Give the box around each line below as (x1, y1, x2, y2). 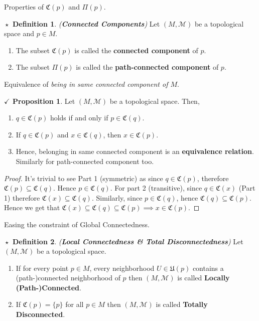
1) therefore (4, 192, 40, 203)
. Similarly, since (91, 192, 143, 203)
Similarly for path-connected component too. (16, 155, 154, 166)
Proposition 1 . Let (13, 95, 75, 106)
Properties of (4, 2, 44, 12)
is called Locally (177, 272, 230, 283)
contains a (192, 262, 224, 273)
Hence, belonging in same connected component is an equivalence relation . (16, 146, 254, 156)
